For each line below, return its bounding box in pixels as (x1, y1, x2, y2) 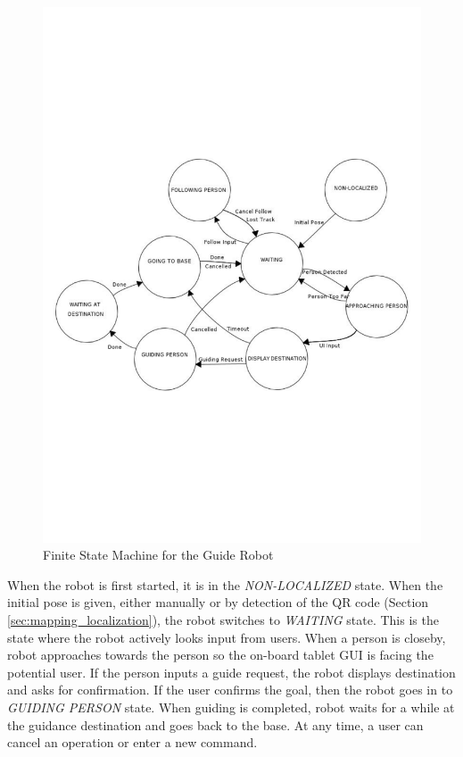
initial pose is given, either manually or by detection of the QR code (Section (7, 593, 429, 611)
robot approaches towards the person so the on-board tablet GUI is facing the (7, 645, 434, 664)
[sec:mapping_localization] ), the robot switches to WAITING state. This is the (7, 611, 439, 629)
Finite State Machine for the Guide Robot (43, 545, 274, 564)
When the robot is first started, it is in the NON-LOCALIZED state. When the (7, 575, 443, 594)
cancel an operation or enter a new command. (7, 733, 258, 752)
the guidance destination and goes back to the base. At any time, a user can (7, 715, 424, 734)
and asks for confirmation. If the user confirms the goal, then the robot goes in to (7, 680, 453, 699)
